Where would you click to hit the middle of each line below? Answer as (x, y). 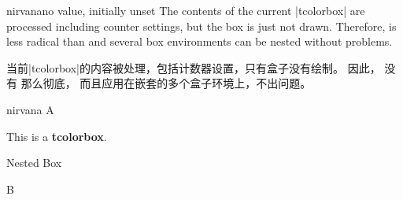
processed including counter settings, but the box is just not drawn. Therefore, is (201, 26)
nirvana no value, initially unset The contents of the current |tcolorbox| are (186, 10)
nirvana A (30, 109)
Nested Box (34, 163)
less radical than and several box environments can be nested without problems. (200, 41)
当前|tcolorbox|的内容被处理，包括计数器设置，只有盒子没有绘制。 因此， (194, 67)
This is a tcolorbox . (57, 136)
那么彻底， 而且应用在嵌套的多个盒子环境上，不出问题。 (166, 83)
